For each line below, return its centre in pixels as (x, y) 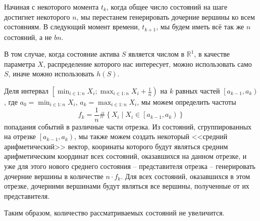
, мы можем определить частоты (187, 102)
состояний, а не (28, 37)
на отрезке (20, 136)
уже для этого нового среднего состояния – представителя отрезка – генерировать (130, 166)
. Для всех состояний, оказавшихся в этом (186, 176)
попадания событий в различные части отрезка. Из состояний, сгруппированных (128, 126)
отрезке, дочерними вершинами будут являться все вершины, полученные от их (127, 186)
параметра (20, 63)
